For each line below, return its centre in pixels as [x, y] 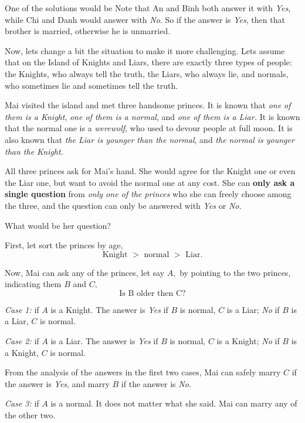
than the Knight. [34, 151]
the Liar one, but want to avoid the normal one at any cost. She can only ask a [150, 182]
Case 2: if [22, 341]
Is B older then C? [152, 293]
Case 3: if [22, 403]
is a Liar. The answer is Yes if [104, 341]
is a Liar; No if [253, 309]
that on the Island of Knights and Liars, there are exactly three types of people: [148, 62]
